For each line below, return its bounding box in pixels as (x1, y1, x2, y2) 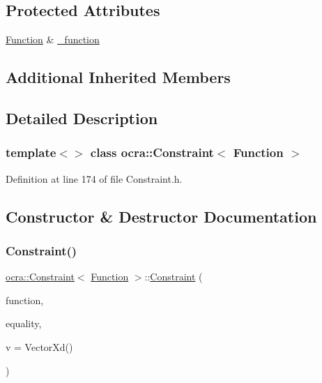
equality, (6, 316, 42, 331)
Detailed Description (6, 107, 158, 128)
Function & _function (6, 32, 100, 47)
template (6, 144, 56, 161)
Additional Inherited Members (6, 66, 231, 88)
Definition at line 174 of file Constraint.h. (6, 171, 183, 186)
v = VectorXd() (6, 339, 73, 354)
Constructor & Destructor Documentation (6, 205, 317, 227)
